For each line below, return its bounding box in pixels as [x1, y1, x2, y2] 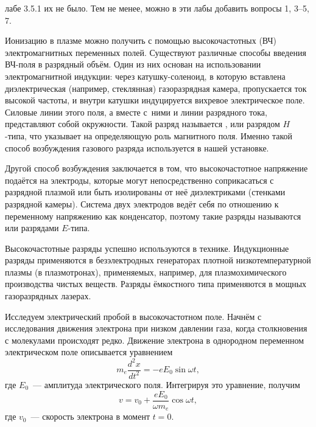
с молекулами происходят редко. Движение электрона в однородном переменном [5, 333, 304, 346]
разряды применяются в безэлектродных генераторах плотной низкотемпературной [5, 254, 311, 266]
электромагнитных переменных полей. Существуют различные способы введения [5, 46, 306, 58]
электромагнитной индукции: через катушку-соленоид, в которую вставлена [5, 69, 286, 82]
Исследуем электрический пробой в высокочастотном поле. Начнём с [5, 310, 262, 322]
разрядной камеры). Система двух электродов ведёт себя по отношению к [5, 197, 279, 210]
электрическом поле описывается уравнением [5, 345, 173, 358]
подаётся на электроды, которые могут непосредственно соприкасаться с [5, 173, 274, 186]
